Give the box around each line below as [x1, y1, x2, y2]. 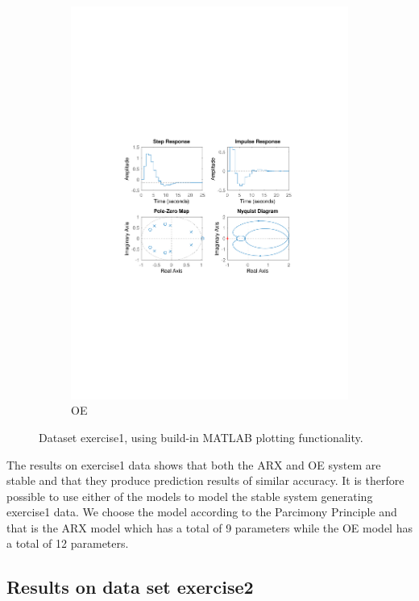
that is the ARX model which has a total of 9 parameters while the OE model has [6, 519, 413, 536]
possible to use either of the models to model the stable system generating [6, 487, 373, 504]
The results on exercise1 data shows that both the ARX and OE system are [6, 456, 381, 473]
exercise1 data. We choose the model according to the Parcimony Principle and [6, 503, 397, 520]
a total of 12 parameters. [6, 535, 129, 552]
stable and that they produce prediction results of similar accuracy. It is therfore [6, 472, 404, 489]
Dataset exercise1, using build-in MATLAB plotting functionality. [39, 428, 363, 445]
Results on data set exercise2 [6, 574, 254, 599]
